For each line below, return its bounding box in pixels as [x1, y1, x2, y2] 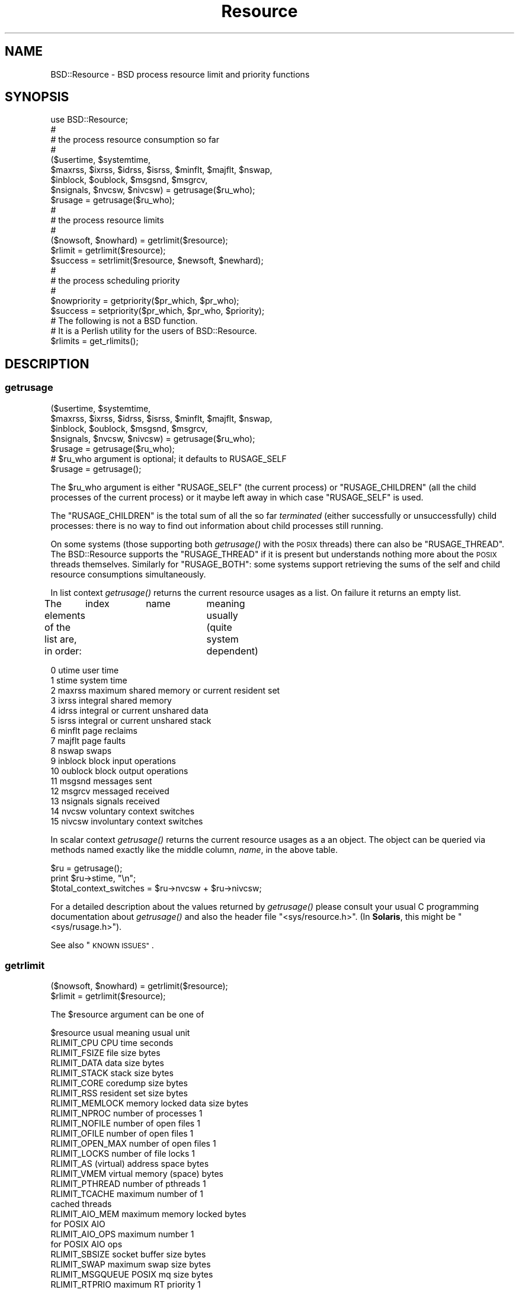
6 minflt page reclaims [50, 725, 137, 736]
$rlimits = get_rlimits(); [50, 336, 139, 346]
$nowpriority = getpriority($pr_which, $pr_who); [50, 296, 239, 306]
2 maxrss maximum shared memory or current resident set [50, 685, 280, 695]
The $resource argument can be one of [50, 1009, 204, 1020]
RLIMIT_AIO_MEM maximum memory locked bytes [50, 1209, 246, 1220]
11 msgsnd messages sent [50, 775, 152, 786]
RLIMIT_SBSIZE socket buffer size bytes [50, 1249, 206, 1260]
